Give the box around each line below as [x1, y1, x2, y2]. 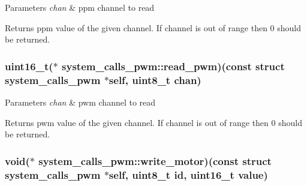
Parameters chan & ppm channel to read [5, 1, 155, 13]
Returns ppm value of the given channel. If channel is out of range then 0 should [5, 21, 302, 34]
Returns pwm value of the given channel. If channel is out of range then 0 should [5, 116, 302, 128]
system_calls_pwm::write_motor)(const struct [38, 153, 272, 168]
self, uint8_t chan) [109, 72, 201, 87]
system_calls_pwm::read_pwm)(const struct [62, 58, 285, 73]
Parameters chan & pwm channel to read [5, 95, 156, 108]
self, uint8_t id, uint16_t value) [109, 167, 268, 182]
